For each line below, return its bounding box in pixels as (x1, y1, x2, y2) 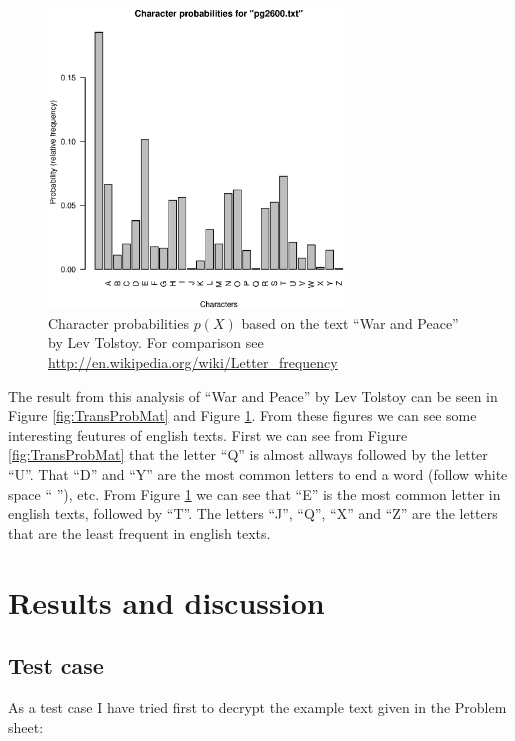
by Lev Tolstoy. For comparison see (48, 332, 264, 353)
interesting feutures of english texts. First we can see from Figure (8, 424, 408, 445)
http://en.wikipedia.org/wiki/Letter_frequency (48, 351, 338, 372)
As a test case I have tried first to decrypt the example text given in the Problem (8, 696, 507, 717)
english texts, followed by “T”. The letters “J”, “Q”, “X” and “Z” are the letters (8, 503, 498, 524)
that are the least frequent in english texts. (8, 522, 271, 543)
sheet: (8, 716, 44, 737)
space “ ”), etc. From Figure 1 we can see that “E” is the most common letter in (8, 483, 501, 504)
